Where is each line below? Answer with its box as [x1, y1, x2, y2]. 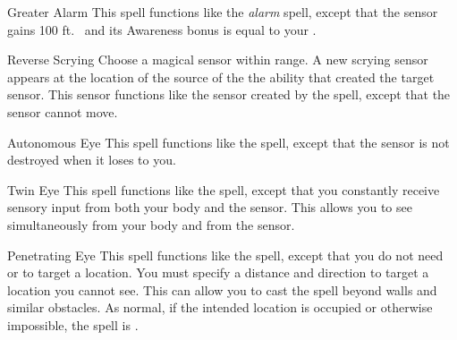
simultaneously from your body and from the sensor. [7, 215, 295, 234]
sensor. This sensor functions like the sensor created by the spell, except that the [7, 85, 451, 104]
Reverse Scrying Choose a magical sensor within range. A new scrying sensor [7, 50, 428, 69]
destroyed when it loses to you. [7, 150, 176, 169]
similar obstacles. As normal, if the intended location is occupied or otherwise [7, 298, 433, 317]
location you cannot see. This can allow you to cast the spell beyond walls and [7, 280, 437, 299]
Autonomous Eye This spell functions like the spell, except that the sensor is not [7, 132, 450, 151]
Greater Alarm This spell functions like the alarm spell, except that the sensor [7, 3, 438, 21]
